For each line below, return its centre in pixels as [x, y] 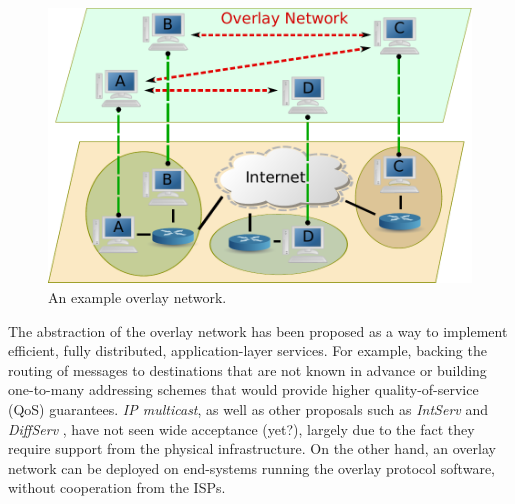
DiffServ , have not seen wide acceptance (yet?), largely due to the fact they [241, 428]
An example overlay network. [137, 296]
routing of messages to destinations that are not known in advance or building [247, 369]
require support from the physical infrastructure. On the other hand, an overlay [252, 448]
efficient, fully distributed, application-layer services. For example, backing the [247, 350]
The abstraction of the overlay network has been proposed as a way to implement [258, 330]
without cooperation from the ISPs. [117, 487]
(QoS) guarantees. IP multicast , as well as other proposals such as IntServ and [248, 408]
